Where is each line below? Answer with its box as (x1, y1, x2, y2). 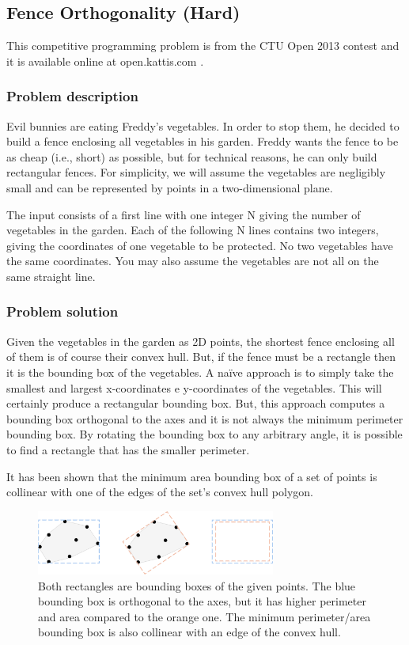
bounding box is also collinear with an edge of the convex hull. (38, 624, 341, 640)
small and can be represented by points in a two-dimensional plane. (6, 179, 333, 195)
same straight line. (6, 267, 96, 284)
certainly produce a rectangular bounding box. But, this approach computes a (6, 395, 385, 412)
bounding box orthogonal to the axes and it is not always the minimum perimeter (6, 410, 403, 427)
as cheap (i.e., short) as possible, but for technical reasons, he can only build (6, 148, 377, 165)
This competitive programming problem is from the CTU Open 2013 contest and (6, 37, 400, 54)
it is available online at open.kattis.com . (6, 52, 204, 69)
